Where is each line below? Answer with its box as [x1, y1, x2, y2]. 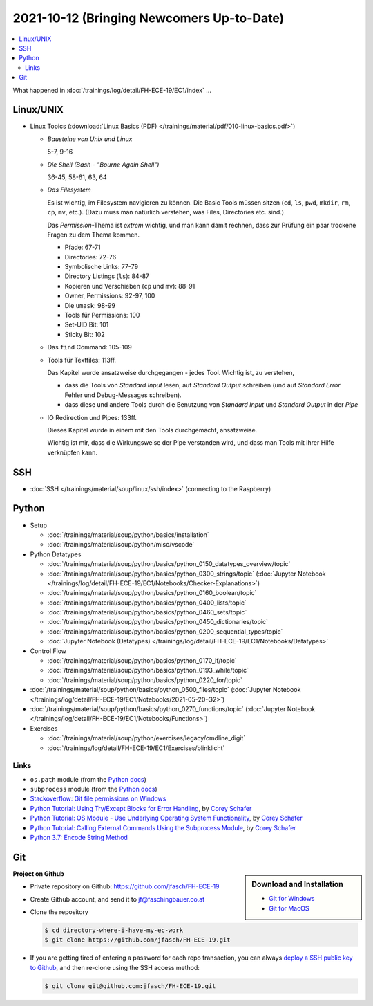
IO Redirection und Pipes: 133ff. [47, 413, 137, 421]
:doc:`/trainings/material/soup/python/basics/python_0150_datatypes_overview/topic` [47, 560, 291, 568]
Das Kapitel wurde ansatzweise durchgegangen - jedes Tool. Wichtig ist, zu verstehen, [47, 369, 295, 376]
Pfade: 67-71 [64, 243, 101, 252]
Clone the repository [30, 908, 89, 916]
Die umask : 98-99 [64, 301, 115, 309]
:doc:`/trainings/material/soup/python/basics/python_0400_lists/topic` [47, 598, 247, 607]
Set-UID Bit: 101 [64, 320, 109, 329]
